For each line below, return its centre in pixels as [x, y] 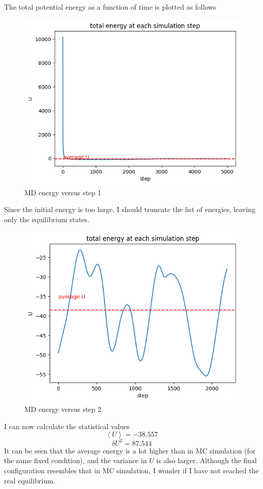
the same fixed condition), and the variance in [76, 460]
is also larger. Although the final [206, 460]
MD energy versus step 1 [63, 192]
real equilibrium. [30, 480]
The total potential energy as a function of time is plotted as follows [110, 7]
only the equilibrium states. [47, 219]
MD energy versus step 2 [63, 409]
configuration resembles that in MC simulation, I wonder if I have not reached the [131, 470]
